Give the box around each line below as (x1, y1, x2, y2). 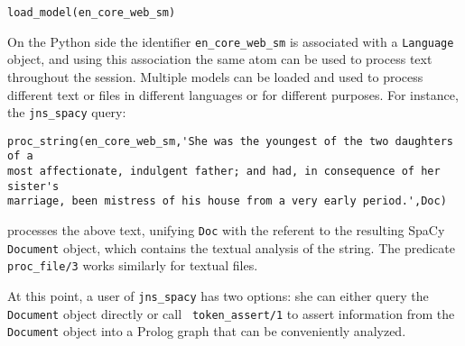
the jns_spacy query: (7, 103, 126, 122)
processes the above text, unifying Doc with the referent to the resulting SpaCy (7, 221, 445, 240)
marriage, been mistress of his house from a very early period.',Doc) (7, 195, 447, 208)
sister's (7, 179, 60, 193)
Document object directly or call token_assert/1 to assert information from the (7, 304, 455, 323)
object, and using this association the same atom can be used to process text (7, 50, 432, 68)
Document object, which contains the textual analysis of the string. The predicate (7, 238, 455, 257)
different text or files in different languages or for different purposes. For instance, (7, 85, 459, 104)
